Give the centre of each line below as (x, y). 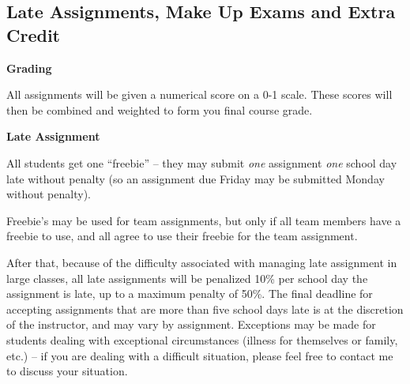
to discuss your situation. (67, 371)
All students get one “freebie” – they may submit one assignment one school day (202, 162)
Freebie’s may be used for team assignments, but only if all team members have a (204, 220)
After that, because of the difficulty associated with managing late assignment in (202, 262)
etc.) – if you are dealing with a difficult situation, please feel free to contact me (200, 355)
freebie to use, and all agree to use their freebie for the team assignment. (182, 236)
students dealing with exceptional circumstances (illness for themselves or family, (202, 339)
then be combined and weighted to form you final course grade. (160, 109)
